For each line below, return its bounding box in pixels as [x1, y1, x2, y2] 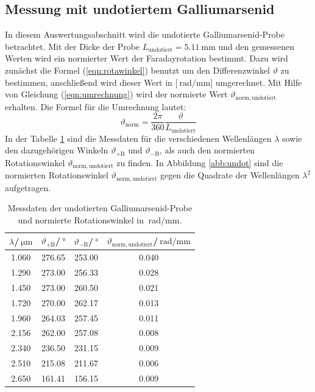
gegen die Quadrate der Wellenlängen [160, 169, 300, 181]
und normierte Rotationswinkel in [18, 213, 144, 226]
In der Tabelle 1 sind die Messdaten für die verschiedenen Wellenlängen [5, 131, 272, 144]
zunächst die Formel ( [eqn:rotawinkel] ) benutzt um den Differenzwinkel [5, 63, 270, 76]
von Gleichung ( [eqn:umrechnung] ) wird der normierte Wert [5, 88, 228, 100]
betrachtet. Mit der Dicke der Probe [5, 40, 140, 52]
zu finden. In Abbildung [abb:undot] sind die [116, 156, 283, 169]
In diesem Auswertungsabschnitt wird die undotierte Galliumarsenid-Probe [5, 28, 285, 41]
